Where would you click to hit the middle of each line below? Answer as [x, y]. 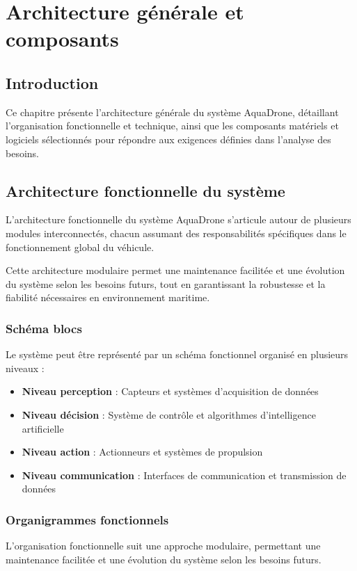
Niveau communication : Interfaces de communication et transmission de [184, 475]
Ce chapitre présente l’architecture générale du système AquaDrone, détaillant [172, 112]
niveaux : [25, 368]
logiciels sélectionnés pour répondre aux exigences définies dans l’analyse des [168, 139]
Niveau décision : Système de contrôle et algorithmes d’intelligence [169, 414]
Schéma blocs [44, 328]
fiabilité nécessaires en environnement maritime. [108, 297]
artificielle [43, 428]
